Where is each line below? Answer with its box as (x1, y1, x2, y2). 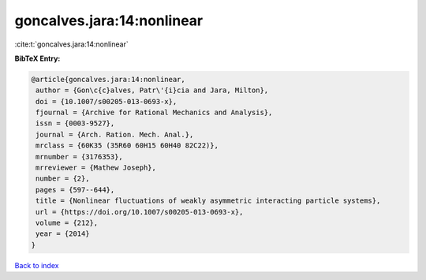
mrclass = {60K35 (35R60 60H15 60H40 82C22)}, (35, 141, 219, 150)
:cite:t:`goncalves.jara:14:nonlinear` (14, 39, 129, 49)
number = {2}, (35, 174, 90, 183)
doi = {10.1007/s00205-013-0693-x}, (35, 97, 177, 106)
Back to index (14, 260, 59, 270)
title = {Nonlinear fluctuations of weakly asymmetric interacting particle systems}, (35, 196, 381, 205)
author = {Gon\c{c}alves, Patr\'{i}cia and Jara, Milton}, (35, 86, 269, 95)
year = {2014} (35, 230, 90, 238)
